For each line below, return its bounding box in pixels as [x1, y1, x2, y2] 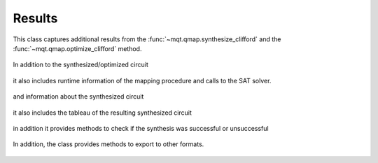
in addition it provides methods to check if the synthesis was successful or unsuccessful [13, 124, 269, 132]
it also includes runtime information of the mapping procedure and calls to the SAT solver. [13, 76, 272, 85]
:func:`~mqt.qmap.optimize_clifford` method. [13, 44, 142, 52]
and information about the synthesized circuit [13, 92, 144, 101]
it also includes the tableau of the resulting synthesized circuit [13, 108, 192, 117]
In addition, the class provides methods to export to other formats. [13, 140, 204, 148]
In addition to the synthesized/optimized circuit [13, 60, 148, 69]
